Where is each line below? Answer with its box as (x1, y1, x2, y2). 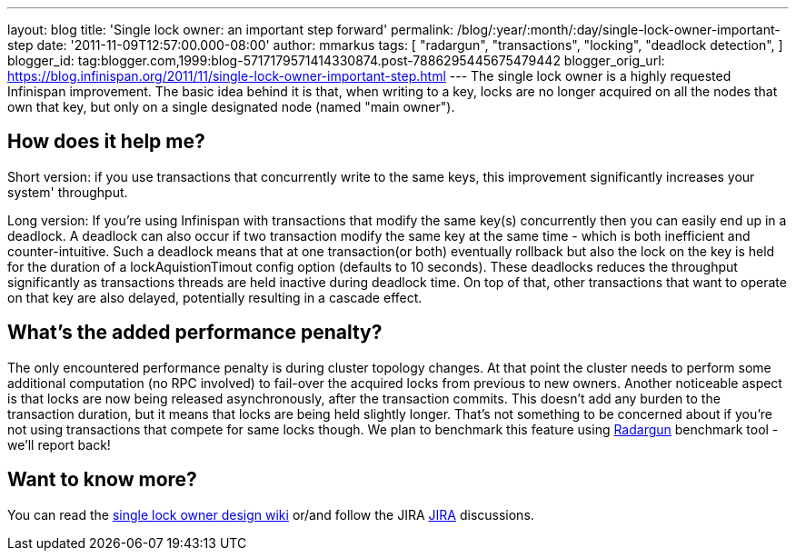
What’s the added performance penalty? (7, 321, 383, 344)
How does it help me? (7, 130, 205, 154)
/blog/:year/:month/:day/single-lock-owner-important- (457, 22, 781, 37)
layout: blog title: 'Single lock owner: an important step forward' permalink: (7, 22, 454, 37)
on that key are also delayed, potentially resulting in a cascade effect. (7, 289, 423, 305)
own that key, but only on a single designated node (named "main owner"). (7, 99, 455, 115)
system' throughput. (7, 184, 128, 200)
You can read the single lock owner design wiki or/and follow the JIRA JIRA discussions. (7, 506, 534, 523)
